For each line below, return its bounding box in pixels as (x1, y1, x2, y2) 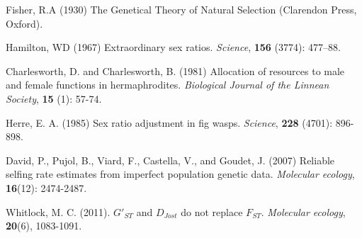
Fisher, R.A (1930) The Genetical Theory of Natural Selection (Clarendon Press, (6, 2, 357, 16)
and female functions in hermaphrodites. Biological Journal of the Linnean (6, 77, 329, 92)
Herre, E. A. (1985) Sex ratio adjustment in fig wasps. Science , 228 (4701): (6, 115, 333, 130)
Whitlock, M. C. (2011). (6, 204, 111, 219)
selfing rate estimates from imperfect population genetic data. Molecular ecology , (6, 166, 355, 181)
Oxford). (6, 16, 43, 30)
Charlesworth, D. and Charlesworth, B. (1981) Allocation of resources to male (6, 63, 345, 78)
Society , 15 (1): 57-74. (6, 91, 102, 106)
